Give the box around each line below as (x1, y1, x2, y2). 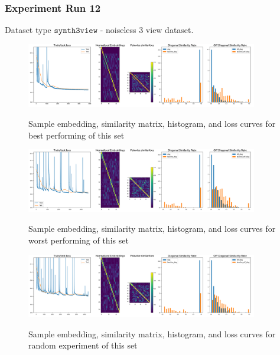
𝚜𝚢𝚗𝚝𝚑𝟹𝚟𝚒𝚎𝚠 (54, 27, 97, 35)
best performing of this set (28, 129, 125, 141)
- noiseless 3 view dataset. (100, 24, 194, 36)
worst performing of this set (28, 234, 129, 246)
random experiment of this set (28, 339, 138, 351)
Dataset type (5, 24, 51, 36)
